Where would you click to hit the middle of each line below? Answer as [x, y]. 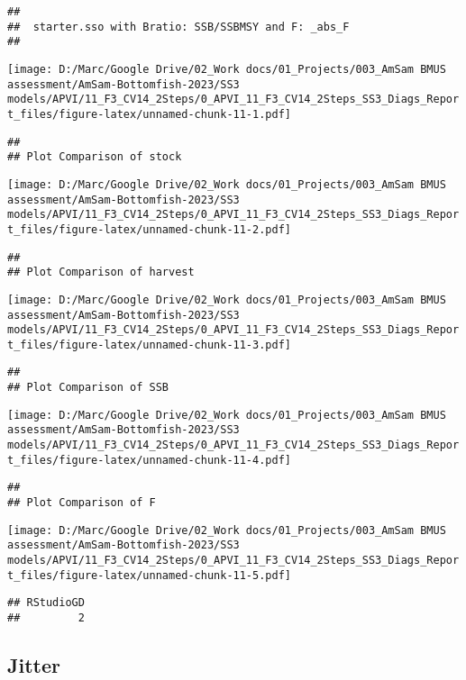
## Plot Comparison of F [82, 503]
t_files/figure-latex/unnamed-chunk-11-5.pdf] [149, 575]
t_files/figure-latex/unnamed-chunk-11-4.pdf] [149, 460]
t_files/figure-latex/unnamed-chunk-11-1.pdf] [149, 114]
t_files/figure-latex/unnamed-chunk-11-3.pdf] [149, 345]
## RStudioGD [46, 603]
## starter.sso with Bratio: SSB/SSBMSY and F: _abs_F [178, 27]
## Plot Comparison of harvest [101, 272]
